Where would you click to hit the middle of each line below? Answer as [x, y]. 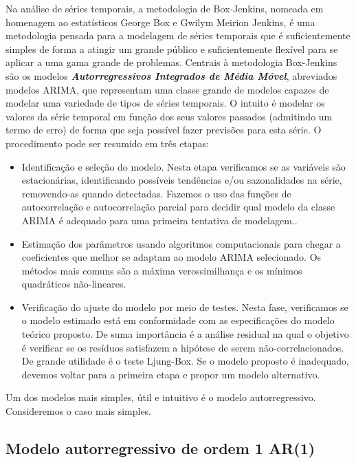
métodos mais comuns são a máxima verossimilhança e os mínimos [162, 270]
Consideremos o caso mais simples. [79, 411]
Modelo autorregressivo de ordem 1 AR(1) [160, 448]
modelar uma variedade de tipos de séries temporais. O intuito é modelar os [165, 103]
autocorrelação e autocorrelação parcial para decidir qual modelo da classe [178, 207]
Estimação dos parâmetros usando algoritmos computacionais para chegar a [181, 243]
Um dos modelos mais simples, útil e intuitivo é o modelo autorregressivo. [161, 397]
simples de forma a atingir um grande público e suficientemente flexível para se [172, 49]
